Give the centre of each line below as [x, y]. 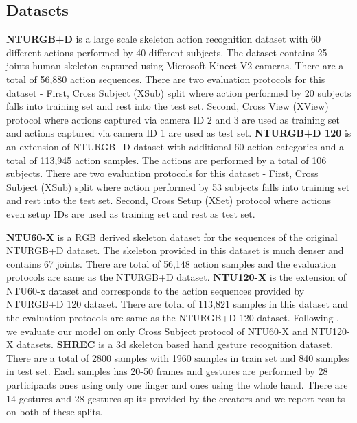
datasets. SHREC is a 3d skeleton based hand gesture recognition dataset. [175, 344]
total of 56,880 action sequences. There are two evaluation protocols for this [166, 79]
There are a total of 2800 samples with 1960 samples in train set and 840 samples [178, 357]
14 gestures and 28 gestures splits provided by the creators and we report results [176, 398]
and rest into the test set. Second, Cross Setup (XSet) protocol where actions [169, 200]
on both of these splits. [55, 412]
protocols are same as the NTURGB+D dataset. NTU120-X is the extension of [176, 277]
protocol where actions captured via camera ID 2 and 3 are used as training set [173, 119]
